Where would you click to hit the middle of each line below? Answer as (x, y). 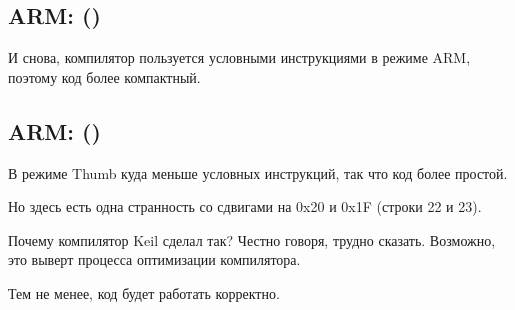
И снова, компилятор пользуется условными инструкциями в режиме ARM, (239, 57)
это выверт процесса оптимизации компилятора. (154, 259)
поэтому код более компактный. (104, 76)
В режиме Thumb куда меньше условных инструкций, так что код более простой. (258, 172)
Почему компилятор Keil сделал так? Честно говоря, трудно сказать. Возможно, (252, 239)
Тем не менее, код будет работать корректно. (144, 292)
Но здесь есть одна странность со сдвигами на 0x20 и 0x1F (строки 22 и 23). (245, 206)
